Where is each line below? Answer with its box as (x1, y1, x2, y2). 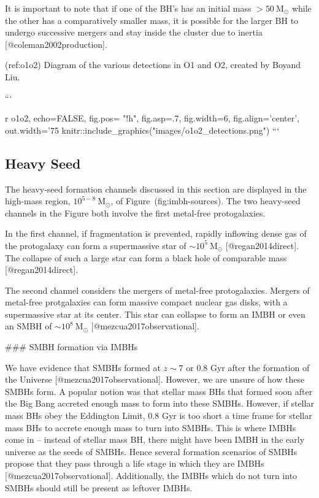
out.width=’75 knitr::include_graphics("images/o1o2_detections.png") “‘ (5, 123, 280, 136)
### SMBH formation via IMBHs (5, 340, 138, 353)
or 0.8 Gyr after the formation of (186, 361, 310, 373)
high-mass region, (5, 194, 71, 207)
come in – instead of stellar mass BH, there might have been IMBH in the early (5, 433, 305, 446)
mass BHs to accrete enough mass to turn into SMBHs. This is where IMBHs (5, 421, 296, 434)
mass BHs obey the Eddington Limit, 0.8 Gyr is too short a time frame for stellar (5, 409, 312, 422)
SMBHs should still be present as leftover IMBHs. (5, 481, 193, 494)
